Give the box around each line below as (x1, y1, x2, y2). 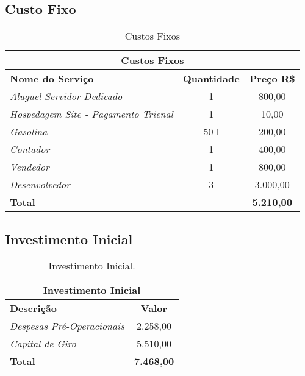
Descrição (10, 301, 57, 316)
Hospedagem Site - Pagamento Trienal (10, 107, 173, 121)
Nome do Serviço (10, 71, 94, 86)
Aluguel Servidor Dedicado (10, 89, 123, 104)
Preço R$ (249, 71, 295, 86)
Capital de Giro (10, 336, 76, 351)
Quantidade (182, 71, 240, 86)
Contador (10, 142, 50, 157)
